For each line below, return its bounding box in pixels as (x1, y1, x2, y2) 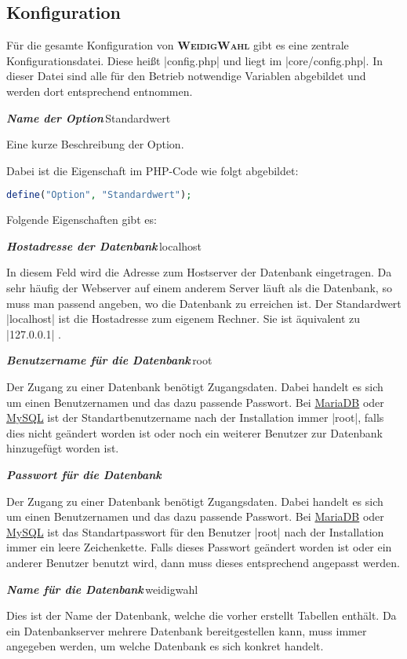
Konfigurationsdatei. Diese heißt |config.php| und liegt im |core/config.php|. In (6, 52, 383, 68)
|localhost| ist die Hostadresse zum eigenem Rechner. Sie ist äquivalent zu (6, 310, 361, 327)
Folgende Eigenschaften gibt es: (6, 211, 157, 228)
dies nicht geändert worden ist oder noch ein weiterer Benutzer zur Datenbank (6, 424, 383, 441)
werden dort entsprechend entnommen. (6, 82, 193, 99)
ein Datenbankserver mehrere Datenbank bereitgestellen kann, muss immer (6, 622, 367, 639)
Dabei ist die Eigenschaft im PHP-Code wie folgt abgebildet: (6, 162, 299, 178)
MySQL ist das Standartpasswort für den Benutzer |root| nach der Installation (6, 523, 384, 540)
